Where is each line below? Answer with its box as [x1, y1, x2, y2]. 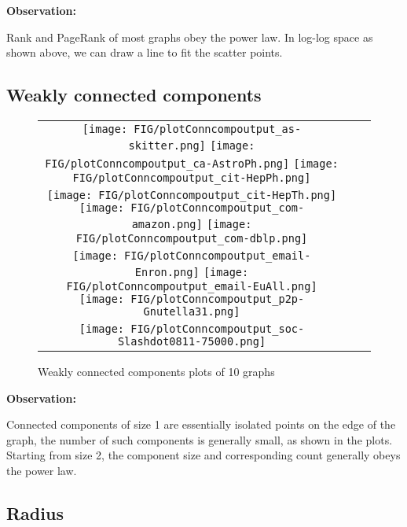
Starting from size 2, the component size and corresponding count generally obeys [6, 447, 401, 463]
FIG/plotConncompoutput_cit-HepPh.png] [72, 171, 311, 184]
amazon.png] [131, 217, 203, 230]
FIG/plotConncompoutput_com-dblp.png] [75, 231, 308, 245]
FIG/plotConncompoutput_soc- [130, 322, 305, 335]
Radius [6, 500, 64, 525]
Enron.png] [134, 265, 200, 278]
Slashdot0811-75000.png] [117, 334, 266, 348]
